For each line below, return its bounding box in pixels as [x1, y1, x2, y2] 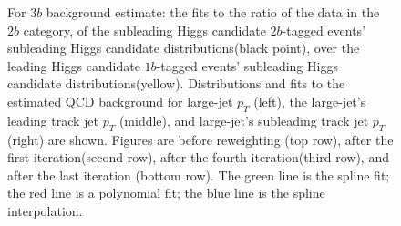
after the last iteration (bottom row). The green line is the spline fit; [7, 165, 390, 184]
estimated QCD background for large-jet [7, 91, 233, 110]
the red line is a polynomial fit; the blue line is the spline [7, 183, 325, 202]
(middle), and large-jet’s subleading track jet [118, 110, 369, 129]
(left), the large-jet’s [253, 91, 366, 110]
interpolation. [7, 200, 83, 220]
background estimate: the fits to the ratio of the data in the [46, 3, 380, 21]
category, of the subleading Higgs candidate [23, 20, 266, 39]
